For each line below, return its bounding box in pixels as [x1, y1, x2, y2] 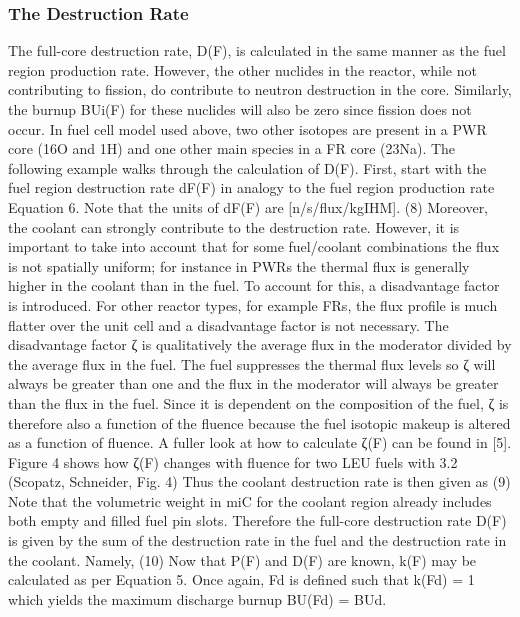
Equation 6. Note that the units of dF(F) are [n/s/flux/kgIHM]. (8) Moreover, [8, 196, 489, 217]
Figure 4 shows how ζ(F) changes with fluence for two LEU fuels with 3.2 [8, 451, 458, 472]
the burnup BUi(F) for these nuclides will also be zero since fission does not [8, 99, 472, 119]
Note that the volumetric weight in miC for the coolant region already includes [8, 490, 492, 511]
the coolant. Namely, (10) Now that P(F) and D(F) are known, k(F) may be [8, 549, 477, 570]
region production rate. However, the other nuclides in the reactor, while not [8, 59, 477, 80]
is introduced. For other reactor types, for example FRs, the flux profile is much [8, 294, 498, 315]
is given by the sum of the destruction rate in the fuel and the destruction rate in [8, 530, 507, 551]
